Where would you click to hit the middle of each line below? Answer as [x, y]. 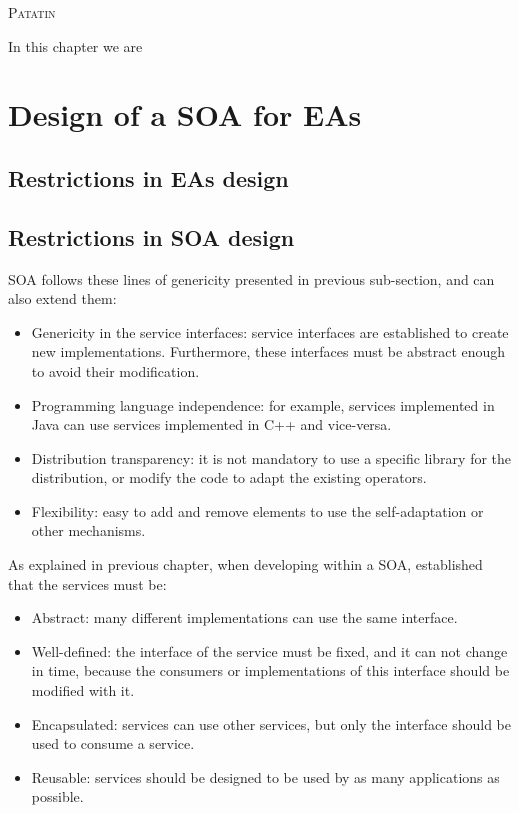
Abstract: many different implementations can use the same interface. [244, 617]
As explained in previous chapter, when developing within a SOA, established [245, 564]
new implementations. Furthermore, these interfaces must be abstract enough [268, 351]
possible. [57, 796]
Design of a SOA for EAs [185, 114]
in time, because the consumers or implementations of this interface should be [270, 670]
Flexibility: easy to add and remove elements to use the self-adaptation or [257, 510]
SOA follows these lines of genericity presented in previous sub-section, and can [251, 278]
